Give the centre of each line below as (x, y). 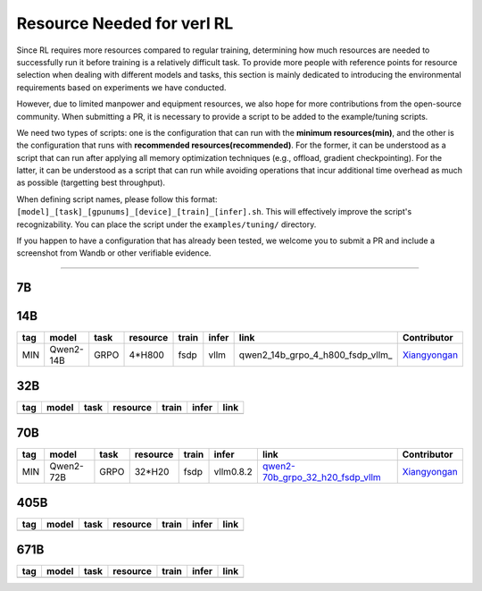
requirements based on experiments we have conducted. (121, 87)
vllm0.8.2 (233, 472)
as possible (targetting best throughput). (91, 182)
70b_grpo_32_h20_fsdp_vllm (321, 477)
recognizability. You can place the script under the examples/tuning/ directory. (166, 224)
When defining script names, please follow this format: (117, 199)
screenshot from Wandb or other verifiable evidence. (114, 253)
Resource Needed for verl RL (125, 23)
